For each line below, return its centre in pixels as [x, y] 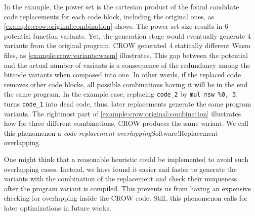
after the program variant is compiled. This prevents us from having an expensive [127, 188]
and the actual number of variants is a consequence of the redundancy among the [127, 65]
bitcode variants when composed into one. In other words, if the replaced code [123, 75]
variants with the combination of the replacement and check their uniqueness [121, 179]
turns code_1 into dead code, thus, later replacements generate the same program [128, 104]
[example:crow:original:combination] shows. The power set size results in [113, 26]
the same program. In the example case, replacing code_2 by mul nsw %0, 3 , [121, 94]
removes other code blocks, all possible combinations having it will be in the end [126, 84]
